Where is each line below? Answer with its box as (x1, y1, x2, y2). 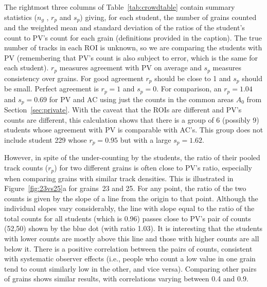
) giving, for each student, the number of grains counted (80, 11, 257, 22)
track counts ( (4, 162, 48, 173)
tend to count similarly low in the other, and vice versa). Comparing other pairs (4, 263, 257, 274)
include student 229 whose (4, 135, 87, 145)
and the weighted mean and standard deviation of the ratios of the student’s (4, 22, 245, 33)
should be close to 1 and (154, 72, 231, 83)
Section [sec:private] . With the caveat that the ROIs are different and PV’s (4, 104, 242, 115)
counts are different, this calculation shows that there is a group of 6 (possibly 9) (4, 114, 259, 125)
